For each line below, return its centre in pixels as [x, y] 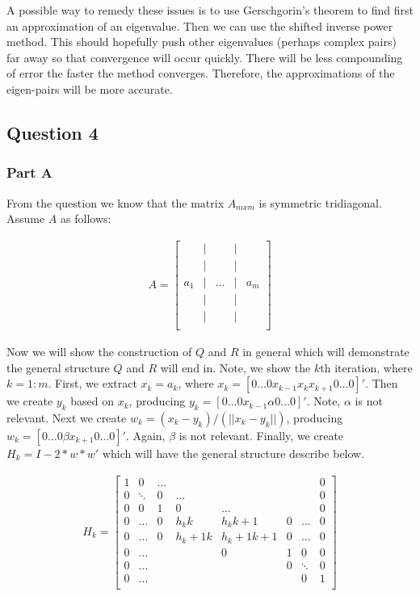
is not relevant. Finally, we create [261, 435]
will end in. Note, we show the [235, 367]
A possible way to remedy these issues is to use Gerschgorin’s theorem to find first [210, 10]
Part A [30, 172]
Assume [26, 218]
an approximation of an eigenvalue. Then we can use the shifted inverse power [200, 25]
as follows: [86, 218]
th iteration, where [366, 367]
